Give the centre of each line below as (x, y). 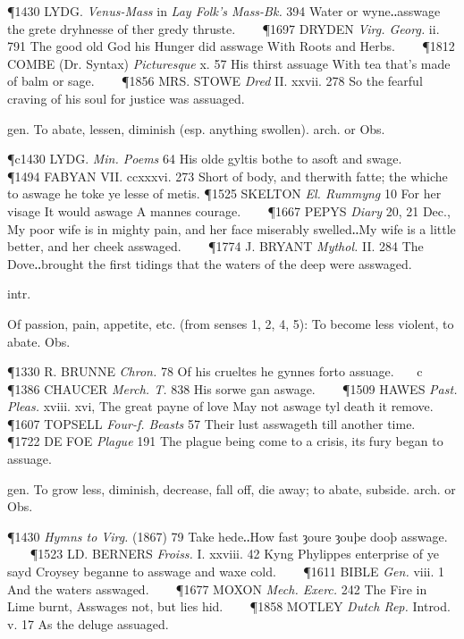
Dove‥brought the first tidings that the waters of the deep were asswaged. (210, 263)
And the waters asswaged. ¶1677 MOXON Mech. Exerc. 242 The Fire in (217, 589)
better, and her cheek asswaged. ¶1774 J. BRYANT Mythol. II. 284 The (215, 246)
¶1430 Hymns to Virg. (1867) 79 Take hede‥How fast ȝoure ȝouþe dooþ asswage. (228, 536)
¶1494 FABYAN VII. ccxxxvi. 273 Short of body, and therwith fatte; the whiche (228, 176)
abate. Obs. (39, 341)
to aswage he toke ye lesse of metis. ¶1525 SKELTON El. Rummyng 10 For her (224, 193)
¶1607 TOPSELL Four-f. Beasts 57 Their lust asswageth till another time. (211, 423)
